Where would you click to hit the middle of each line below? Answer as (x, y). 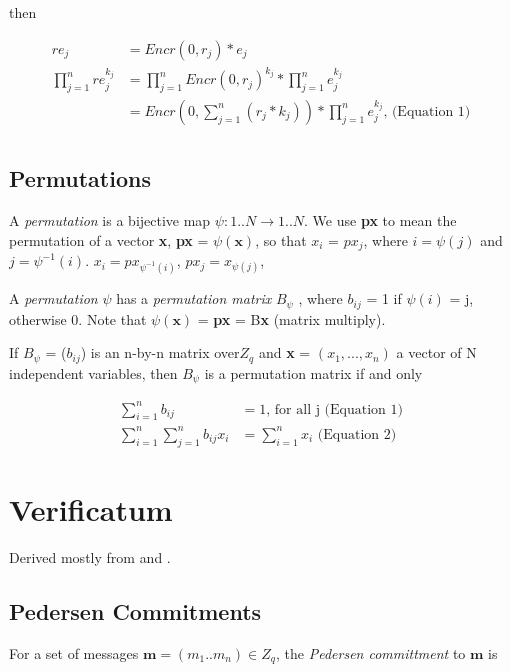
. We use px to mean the (380, 220)
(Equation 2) (357, 434)
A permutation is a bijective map (110, 220)
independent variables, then (93, 372)
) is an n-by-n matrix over (160, 352)
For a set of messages (74, 652)
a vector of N (436, 352)
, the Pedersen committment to (371, 652)
